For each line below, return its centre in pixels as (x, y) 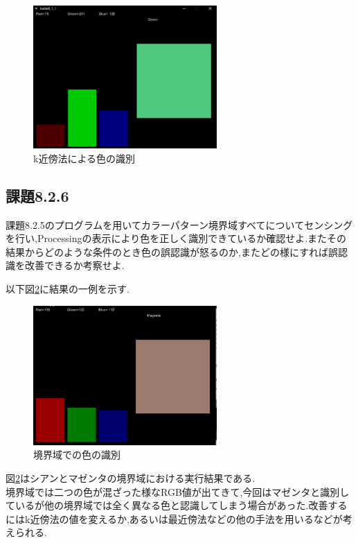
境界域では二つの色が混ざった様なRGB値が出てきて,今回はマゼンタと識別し (178, 491)
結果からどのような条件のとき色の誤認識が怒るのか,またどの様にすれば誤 (172, 251)
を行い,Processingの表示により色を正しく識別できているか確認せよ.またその (176, 238)
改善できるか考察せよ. (74, 265)
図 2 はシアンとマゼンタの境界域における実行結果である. (131, 478)
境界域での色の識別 (77, 455)
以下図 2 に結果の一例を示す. (68, 289)
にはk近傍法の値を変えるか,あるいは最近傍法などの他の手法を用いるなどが (174, 518)
